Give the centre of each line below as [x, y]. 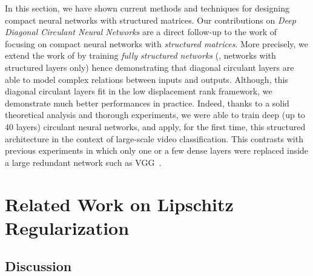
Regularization [67, 227]
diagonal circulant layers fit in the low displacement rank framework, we [139, 91]
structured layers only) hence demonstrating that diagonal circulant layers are [150, 67]
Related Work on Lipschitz [119, 204]
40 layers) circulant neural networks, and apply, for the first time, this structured [155, 126]
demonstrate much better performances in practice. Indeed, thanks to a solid [147, 103]
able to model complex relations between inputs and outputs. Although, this [147, 79]
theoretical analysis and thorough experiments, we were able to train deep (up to [155, 115]
